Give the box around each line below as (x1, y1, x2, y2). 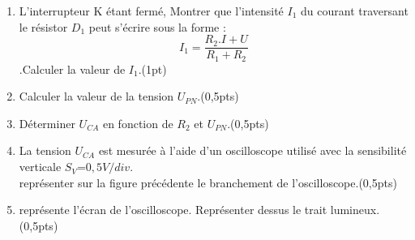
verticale (19, 158, 62, 175)
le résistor (19, 18, 68, 35)
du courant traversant (301, 2, 409, 19)
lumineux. (330, 201, 380, 218)
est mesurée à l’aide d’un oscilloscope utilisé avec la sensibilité (98, 142, 407, 159)
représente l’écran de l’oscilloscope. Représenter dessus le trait (19, 201, 327, 218)
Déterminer (19, 114, 75, 131)
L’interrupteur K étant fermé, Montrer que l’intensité (19, 2, 284, 19)
